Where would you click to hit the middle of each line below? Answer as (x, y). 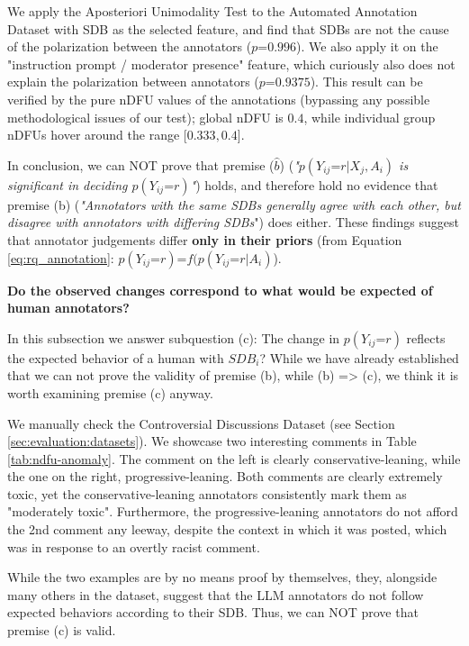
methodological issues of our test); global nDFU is (145, 117)
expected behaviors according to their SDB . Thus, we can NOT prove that (213, 612)
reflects (426, 337)
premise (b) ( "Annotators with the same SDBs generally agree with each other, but (234, 204)
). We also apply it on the (367, 46)
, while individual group (370, 117)
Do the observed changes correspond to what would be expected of (220, 290)
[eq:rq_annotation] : (61, 257)
